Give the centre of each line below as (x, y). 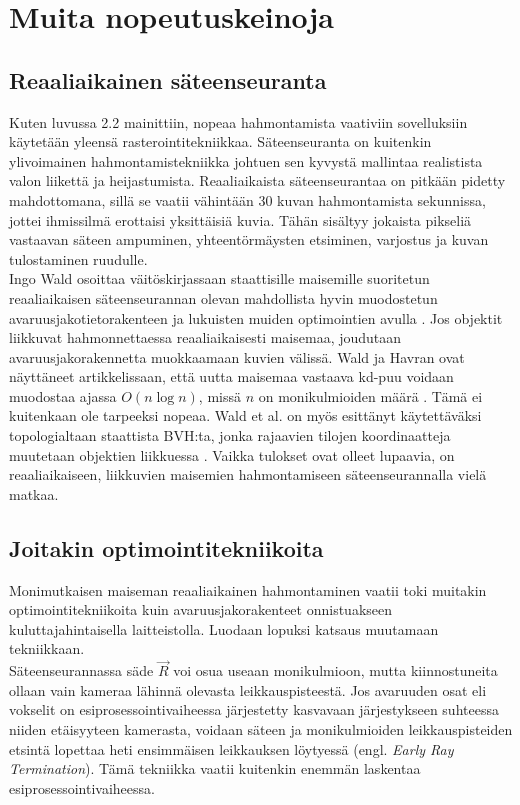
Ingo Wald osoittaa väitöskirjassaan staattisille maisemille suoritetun (219, 278)
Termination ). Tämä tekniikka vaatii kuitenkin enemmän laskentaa (215, 768)
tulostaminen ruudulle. (78, 258)
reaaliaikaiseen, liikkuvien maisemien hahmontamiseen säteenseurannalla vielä (248, 474)
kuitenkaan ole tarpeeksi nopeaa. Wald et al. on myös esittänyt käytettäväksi (245, 415)
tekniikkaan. (47, 648)
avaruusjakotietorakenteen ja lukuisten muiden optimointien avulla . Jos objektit (256, 317)
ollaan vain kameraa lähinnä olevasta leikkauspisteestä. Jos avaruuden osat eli (248, 689)
